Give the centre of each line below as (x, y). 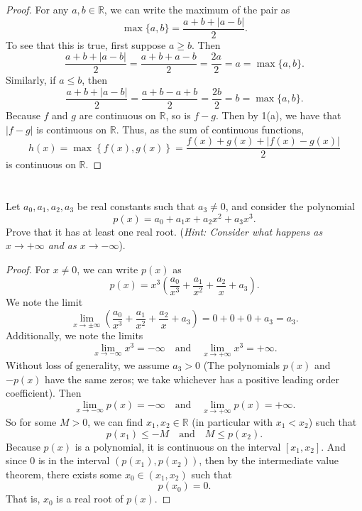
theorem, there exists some (64, 474)
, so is (178, 115)
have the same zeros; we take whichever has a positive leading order (192, 379)
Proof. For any (37, 9)
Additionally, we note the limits (75, 335)
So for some (31, 421)
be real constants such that (136, 206)
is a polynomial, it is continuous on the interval (178, 446)
